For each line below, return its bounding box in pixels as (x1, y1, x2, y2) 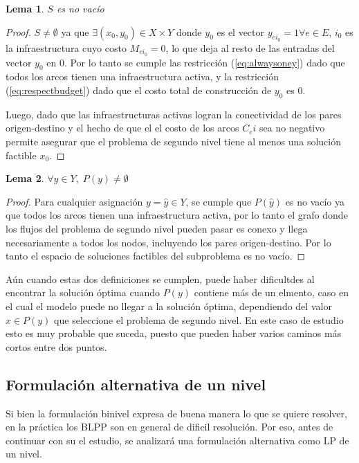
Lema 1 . (6, 1, 44, 15)
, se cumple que (185, 194, 252, 208)
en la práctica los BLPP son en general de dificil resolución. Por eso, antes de (6, 419, 333, 434)
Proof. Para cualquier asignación (6, 194, 143, 208)
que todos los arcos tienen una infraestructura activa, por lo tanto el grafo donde (6, 208, 348, 222)
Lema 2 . (6, 171, 44, 185)
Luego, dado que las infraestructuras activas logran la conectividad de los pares (6, 107, 342, 121)
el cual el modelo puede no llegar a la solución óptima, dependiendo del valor (6, 298, 332, 313)
